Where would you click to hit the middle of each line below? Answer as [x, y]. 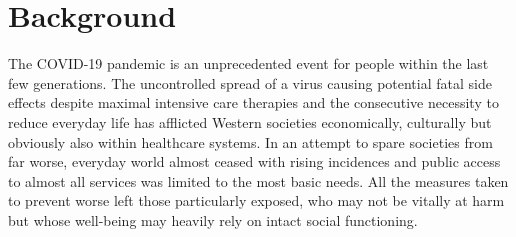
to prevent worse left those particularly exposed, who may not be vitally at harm [256, 200]
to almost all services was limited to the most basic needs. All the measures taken [258, 180]
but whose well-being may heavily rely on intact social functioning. [213, 219]
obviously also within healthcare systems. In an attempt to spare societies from [250, 141]
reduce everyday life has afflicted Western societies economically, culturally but [250, 121]
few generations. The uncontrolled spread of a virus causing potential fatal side [250, 82]
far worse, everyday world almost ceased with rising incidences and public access [254, 161]
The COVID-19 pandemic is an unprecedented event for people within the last [248, 63]
